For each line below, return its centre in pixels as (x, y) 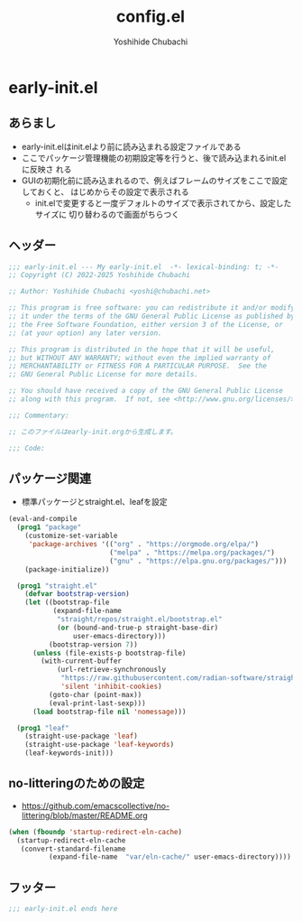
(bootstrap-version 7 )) (93, 644)
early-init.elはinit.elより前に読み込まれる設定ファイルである (131, 146)
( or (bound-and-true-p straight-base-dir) (137, 628)
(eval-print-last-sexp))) (97, 703)
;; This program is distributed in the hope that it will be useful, (142, 349)
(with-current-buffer (82, 661)
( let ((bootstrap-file (67, 602)
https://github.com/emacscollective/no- (96, 806)
